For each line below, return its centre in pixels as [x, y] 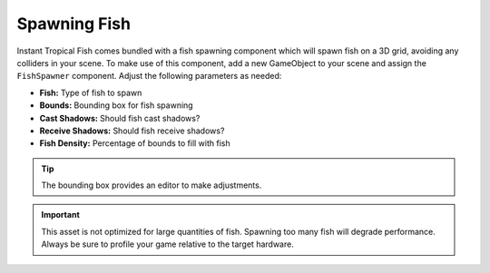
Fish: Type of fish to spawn [91, 93]
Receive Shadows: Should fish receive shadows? [132, 131]
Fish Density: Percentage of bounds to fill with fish [135, 143]
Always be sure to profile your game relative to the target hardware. [167, 244]
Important [61, 215]
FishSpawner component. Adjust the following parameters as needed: [149, 76]
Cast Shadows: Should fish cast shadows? [120, 118]
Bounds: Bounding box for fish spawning [117, 105]
